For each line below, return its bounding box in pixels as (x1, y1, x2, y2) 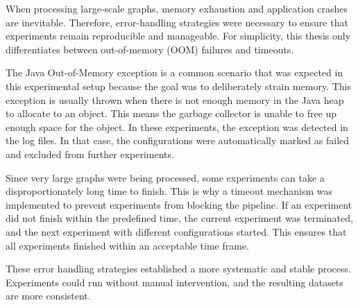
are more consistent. (6, 288, 91, 303)
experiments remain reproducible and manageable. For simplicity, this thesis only (6, 28, 351, 43)
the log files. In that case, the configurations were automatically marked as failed (6, 133, 350, 148)
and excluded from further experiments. (6, 146, 174, 161)
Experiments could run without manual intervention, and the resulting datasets (6, 274, 343, 289)
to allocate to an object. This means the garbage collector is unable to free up (6, 106, 337, 121)
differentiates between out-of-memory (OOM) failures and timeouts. (6, 42, 294, 56)
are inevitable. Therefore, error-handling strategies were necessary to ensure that (6, 15, 348, 29)
